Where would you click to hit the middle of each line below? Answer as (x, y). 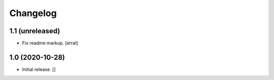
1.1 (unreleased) (35, 31)
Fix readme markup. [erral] (50, 43)
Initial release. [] (39, 69)
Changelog (33, 13)
